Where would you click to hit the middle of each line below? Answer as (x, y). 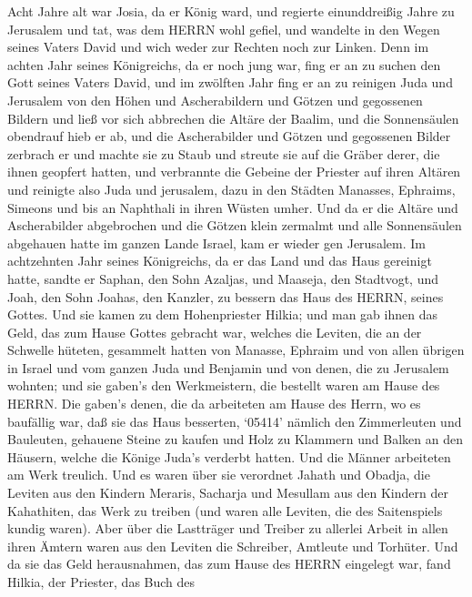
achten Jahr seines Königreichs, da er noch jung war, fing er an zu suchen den (224, 64)
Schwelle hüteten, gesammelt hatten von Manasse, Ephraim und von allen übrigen (236, 350)
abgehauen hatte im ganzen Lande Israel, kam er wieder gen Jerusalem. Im (216, 243)
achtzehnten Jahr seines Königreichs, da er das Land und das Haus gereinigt (220, 261)
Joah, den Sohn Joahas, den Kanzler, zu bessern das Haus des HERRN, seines (226, 296)
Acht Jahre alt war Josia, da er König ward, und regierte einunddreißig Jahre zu (231, 11)
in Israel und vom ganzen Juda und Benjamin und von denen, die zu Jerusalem (228, 367)
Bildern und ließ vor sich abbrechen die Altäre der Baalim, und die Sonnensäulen (233, 118)
